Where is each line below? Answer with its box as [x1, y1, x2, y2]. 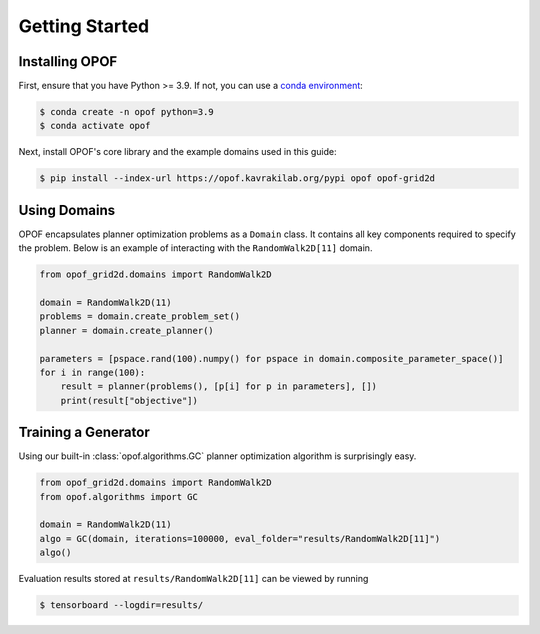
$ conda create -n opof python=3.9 [39, 106, 214, 118]
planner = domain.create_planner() [39, 325, 214, 336]
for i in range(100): [39, 367, 146, 379]
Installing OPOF [18, 53, 118, 70]
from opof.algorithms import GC [39, 491, 199, 502]
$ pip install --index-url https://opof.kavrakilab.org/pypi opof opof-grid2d [39, 173, 435, 184]
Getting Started [18, 15, 150, 37]
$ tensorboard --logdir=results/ [39, 600, 204, 611]
